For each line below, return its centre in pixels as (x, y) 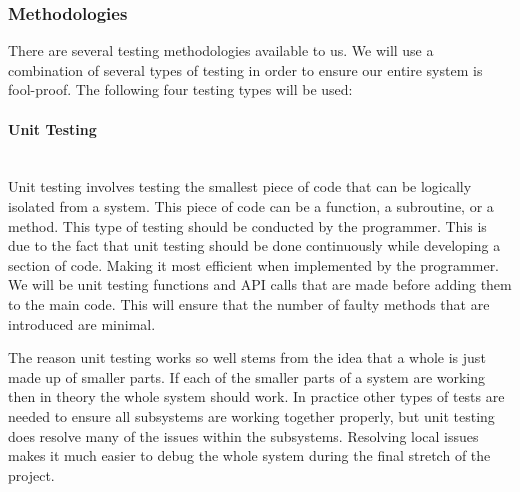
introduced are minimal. (82, 323)
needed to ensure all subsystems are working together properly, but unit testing (251, 415)
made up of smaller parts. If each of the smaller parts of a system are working (247, 376)
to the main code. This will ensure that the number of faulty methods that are (249, 303)
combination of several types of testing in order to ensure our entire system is (245, 69)
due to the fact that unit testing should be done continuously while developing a (254, 245)
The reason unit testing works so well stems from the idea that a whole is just (247, 357)
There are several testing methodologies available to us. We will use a (221, 50)
